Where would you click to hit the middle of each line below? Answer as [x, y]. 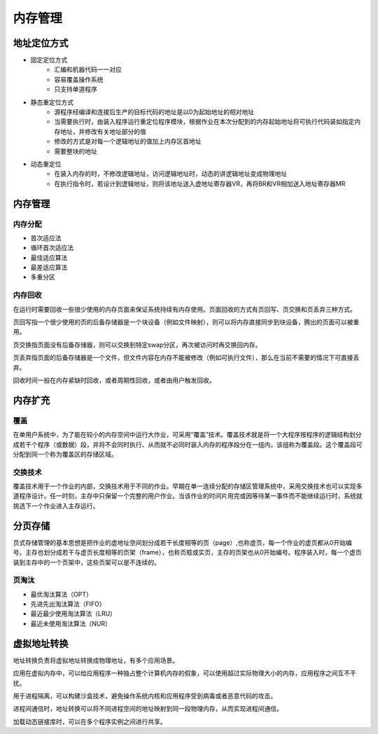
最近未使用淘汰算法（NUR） [71, 623]
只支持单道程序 [76, 89]
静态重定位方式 [52, 102]
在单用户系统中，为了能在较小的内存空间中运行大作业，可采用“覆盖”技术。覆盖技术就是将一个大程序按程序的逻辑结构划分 [187, 435]
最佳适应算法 [49, 257]
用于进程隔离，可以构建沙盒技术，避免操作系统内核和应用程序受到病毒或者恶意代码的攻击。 [145, 695]
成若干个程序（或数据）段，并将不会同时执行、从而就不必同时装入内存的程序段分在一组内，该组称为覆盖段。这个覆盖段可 [188, 444]
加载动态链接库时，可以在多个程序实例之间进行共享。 [90, 721]
